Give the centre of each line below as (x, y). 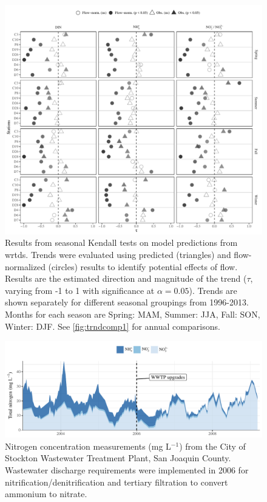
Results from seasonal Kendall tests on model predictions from (121, 242)
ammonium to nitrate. (46, 494)
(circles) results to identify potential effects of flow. (143, 266)
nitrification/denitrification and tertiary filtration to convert (117, 482)
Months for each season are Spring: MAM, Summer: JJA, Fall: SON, (133, 314)
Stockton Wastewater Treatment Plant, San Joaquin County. (118, 458)
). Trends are (213, 290)
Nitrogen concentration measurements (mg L (88, 446)
